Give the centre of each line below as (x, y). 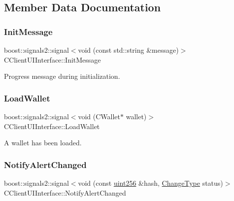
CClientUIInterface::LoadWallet (52, 126)
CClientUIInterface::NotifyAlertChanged (65, 192)
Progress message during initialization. (62, 76)
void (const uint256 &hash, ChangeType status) (150, 183)
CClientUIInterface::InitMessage (52, 59)
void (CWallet (99, 116)
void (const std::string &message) (128, 50)
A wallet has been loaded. (43, 143)
